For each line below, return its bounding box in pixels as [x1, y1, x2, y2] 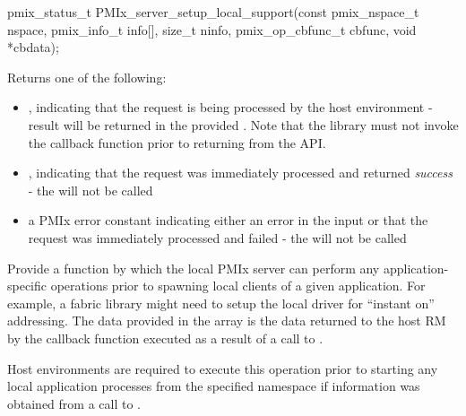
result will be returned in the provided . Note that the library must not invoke [28, 115, 459, 134]
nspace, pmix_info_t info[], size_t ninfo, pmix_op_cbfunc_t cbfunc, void [7, 20, 417, 39]
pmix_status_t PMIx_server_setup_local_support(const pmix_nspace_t [7, 3, 419, 21]
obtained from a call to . [7, 394, 141, 412]
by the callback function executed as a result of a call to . [7, 328, 324, 347]
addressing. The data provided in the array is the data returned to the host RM [7, 311, 446, 330]
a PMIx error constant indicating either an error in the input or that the [28, 211, 428, 230]
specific [7, 276, 47, 295]
